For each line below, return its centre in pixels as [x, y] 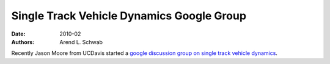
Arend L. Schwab [81, 42]
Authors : [23, 42]
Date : [18, 34]
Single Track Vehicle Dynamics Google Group [129, 16]
